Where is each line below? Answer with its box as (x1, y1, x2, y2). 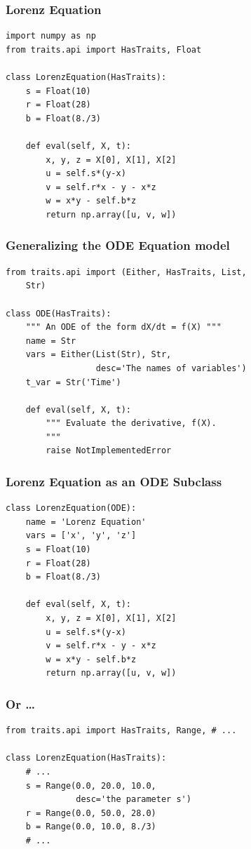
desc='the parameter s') (76, 794, 191, 805)
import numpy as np (6, 31, 96, 41)
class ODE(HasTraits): (6, 308, 111, 319)
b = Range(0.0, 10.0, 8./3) (25, 822, 156, 832)
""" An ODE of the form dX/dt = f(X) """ (25, 322, 222, 333)
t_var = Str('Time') (25, 377, 121, 387)
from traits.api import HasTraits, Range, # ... (6, 726, 237, 736)
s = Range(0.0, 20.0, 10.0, (25, 780, 156, 791)
